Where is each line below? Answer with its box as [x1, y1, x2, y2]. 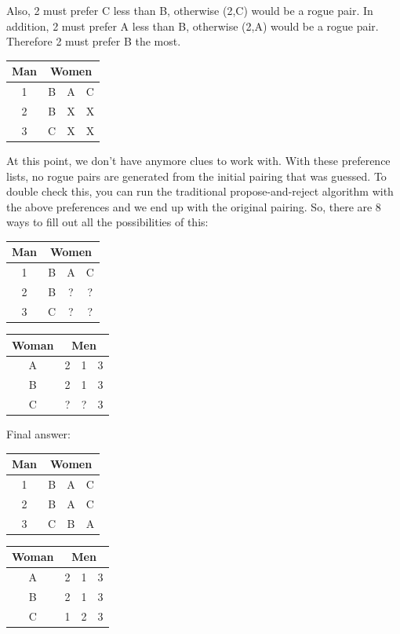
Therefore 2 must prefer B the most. [6, 33, 181, 49]
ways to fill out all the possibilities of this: [6, 214, 209, 230]
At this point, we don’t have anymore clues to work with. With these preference [6, 152, 391, 168]
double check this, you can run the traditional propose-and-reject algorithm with [6, 183, 394, 200]
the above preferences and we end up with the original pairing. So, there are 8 [6, 198, 381, 214]
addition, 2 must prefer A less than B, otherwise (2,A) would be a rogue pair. [6, 17, 379, 34]
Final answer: [6, 426, 71, 442]
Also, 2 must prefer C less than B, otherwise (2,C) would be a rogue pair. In [6, 2, 373, 18]
